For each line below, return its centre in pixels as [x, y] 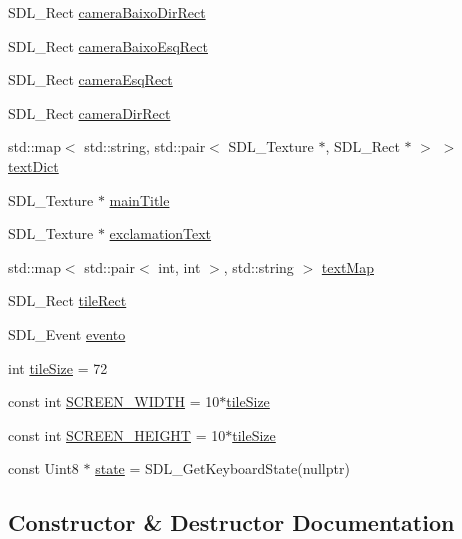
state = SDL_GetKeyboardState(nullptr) [222, 468]
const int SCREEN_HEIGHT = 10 [117, 434]
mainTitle [139, 199]
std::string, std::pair [145, 146]
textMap [347, 266]
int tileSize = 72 [58, 367]
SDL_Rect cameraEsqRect [90, 79]
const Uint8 [43, 468]
